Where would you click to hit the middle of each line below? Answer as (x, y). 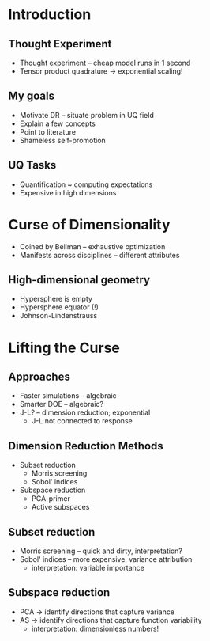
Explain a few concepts (58, 123)
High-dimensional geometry (79, 280)
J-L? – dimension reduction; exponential (85, 412)
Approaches (39, 376)
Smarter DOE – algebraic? (62, 404)
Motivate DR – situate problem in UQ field (86, 115)
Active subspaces (60, 507)
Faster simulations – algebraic (68, 396)
